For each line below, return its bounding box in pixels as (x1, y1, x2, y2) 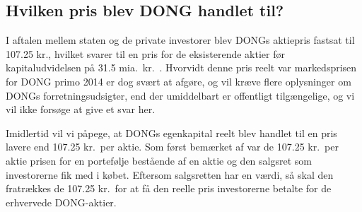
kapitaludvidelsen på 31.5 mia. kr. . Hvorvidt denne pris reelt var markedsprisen (6, 60, 357, 75)
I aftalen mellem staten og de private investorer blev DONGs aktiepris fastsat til (6, 33, 355, 47)
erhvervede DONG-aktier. (6, 194, 117, 209)
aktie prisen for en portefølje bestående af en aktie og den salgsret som (6, 153, 312, 167)
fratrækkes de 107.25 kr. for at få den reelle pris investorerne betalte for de (6, 181, 332, 196)
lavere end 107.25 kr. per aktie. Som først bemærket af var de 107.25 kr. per (6, 139, 339, 154)
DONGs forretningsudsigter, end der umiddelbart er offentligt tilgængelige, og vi (6, 88, 355, 102)
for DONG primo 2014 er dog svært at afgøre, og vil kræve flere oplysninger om (6, 73, 351, 88)
